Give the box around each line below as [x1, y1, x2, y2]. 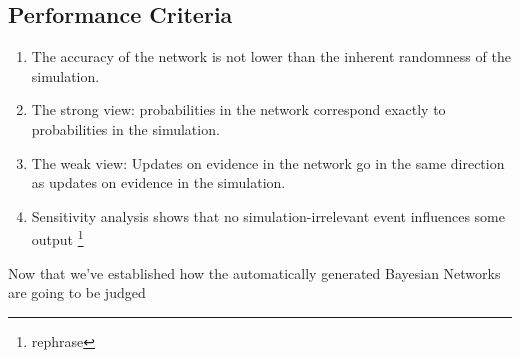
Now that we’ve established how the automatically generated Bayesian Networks [8, 262, 501, 283]
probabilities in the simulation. [31, 118, 220, 139]
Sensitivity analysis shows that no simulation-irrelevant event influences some [31, 205, 505, 226]
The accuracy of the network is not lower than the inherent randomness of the [31, 46, 511, 67]
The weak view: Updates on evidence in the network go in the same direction [31, 152, 505, 173]
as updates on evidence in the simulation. [31, 172, 286, 193]
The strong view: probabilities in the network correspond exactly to [31, 99, 446, 120]
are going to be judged [8, 282, 146, 303]
